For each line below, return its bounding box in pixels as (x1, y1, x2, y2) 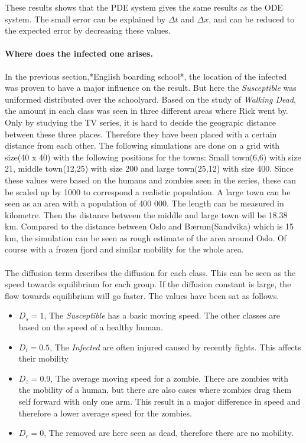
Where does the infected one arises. (5, 47, 153, 60)
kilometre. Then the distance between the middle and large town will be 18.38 (5, 208, 288, 221)
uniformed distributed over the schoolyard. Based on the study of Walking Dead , (5, 93, 296, 105)
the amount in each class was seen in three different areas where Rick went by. (5, 104, 288, 117)
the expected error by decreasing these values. (5, 24, 171, 37)
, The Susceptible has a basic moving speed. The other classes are (44, 309, 281, 321)
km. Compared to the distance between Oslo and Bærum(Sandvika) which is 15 (5, 220, 294, 232)
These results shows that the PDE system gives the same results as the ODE (5, 1, 283, 13)
